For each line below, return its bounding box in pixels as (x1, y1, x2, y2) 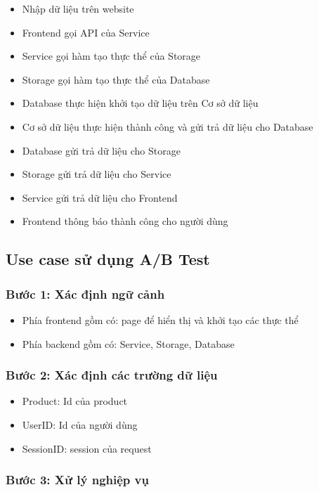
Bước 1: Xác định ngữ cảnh (6, 285, 165, 302)
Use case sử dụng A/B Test (6, 248, 210, 270)
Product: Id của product (22, 394, 128, 408)
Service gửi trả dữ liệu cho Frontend (22, 190, 178, 205)
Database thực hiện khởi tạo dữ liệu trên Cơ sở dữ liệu (22, 96, 259, 110)
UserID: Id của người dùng (22, 417, 138, 432)
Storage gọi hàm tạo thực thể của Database (22, 72, 210, 86)
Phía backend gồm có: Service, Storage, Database (22, 336, 235, 351)
